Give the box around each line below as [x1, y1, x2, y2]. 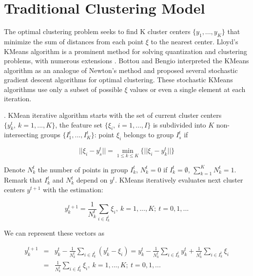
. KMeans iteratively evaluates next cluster [115, 175, 243, 185]
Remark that [4, 175, 42, 185]
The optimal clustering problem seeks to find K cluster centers [4, 26, 191, 37]
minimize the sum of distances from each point [4, 36, 144, 46]
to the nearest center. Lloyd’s [151, 36, 238, 46]
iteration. [4, 93, 32, 104]
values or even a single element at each [130, 84, 246, 94]
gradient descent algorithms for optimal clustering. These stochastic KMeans [4, 74, 233, 85]
